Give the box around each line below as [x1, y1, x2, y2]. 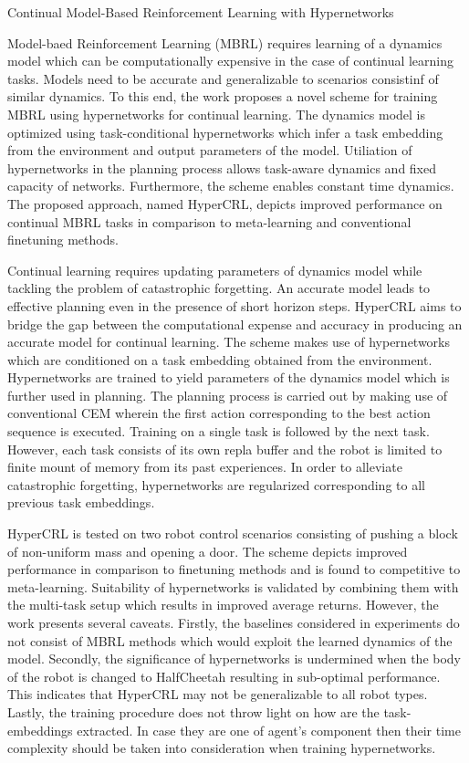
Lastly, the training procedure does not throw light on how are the [7, 702, 380, 721]
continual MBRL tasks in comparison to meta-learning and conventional [7, 212, 412, 231]
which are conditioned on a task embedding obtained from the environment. [7, 350, 433, 369]
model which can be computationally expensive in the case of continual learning [7, 51, 454, 70]
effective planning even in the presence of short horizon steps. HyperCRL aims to [7, 296, 462, 315]
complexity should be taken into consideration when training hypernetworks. [7, 738, 436, 758]
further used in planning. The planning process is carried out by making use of [7, 385, 448, 404]
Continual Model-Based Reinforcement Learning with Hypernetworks [7, 3, 394, 21]
